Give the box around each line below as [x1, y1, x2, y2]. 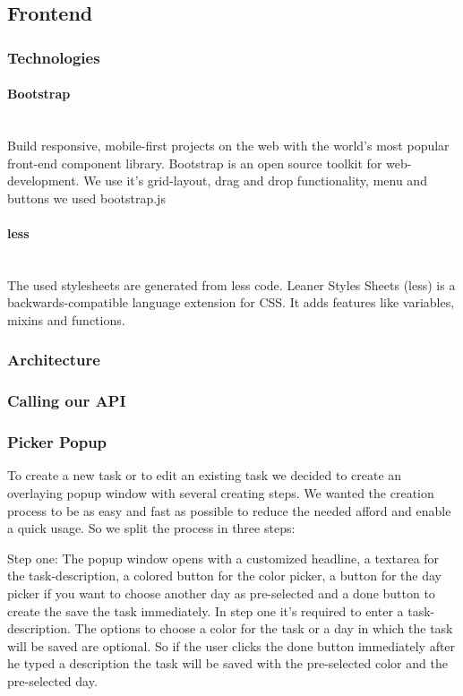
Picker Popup [7, 431, 107, 453]
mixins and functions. [7, 310, 125, 329]
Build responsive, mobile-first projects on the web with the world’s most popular [7, 136, 450, 155]
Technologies [7, 46, 100, 68]
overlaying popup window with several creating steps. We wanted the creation [7, 484, 434, 503]
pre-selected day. [7, 672, 98, 690]
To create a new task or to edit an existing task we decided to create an [7, 466, 402, 485]
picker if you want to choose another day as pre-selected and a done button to [7, 584, 435, 603]
